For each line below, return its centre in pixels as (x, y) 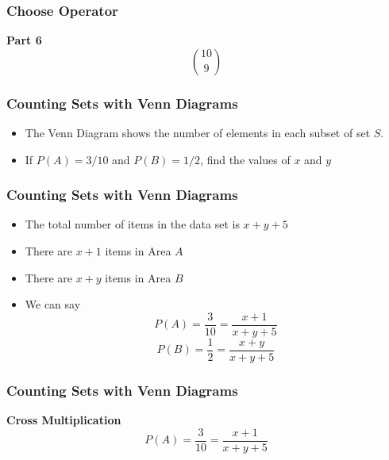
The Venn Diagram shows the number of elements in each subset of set (198, 133)
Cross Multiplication (64, 420)
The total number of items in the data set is (132, 224)
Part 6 (24, 40)
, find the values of (245, 159)
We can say (53, 304)
